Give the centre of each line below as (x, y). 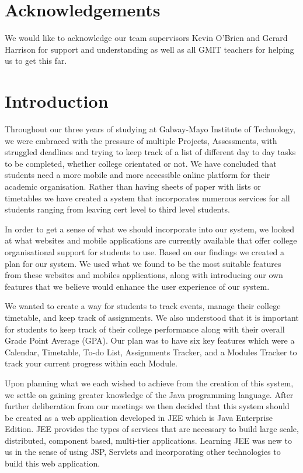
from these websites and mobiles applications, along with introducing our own (144, 275)
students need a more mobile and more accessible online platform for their (137, 175)
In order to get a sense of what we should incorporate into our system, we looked (149, 229)
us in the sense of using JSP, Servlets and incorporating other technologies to (143, 452)
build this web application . (53, 463)
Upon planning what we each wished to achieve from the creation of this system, (149, 383)
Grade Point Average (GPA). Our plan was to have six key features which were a (150, 340)
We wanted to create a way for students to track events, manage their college (143, 306)
